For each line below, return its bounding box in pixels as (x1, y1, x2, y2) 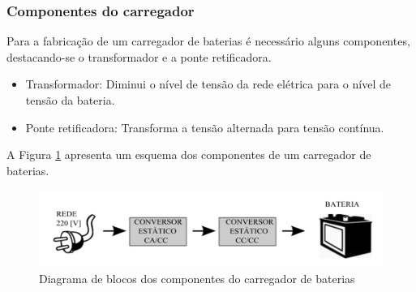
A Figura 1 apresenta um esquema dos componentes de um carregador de (6, 146, 371, 163)
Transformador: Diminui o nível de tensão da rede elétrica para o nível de (25, 75, 391, 92)
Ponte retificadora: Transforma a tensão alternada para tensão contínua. (25, 118, 384, 135)
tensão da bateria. (25, 92, 115, 108)
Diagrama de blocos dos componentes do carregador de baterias (39, 269, 355, 286)
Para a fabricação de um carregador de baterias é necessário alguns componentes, (6, 32, 410, 49)
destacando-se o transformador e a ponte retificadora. (6, 48, 272, 65)
